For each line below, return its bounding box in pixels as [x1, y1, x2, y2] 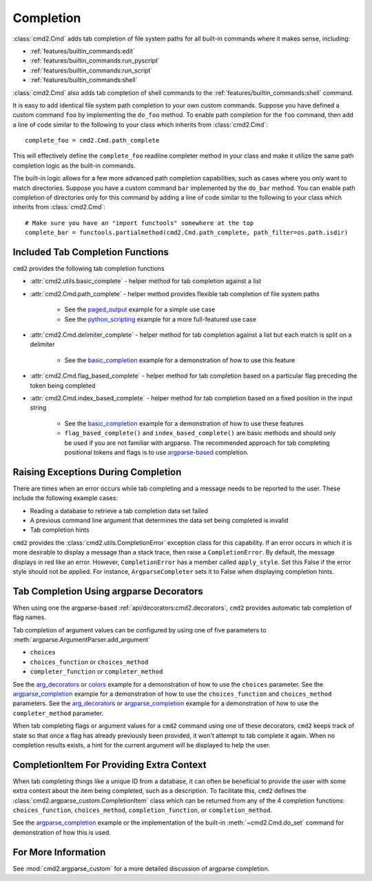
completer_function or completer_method [30, 667, 163, 676]
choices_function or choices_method [30, 658, 149, 666]
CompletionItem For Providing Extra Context [12, 758, 207, 771]
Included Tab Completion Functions [12, 247, 169, 258]
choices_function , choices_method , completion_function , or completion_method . [12, 806, 272, 814]
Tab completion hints [30, 526, 90, 534]
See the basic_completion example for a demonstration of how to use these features [64, 419, 304, 427]
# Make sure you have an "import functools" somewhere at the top [25, 219, 254, 227]
